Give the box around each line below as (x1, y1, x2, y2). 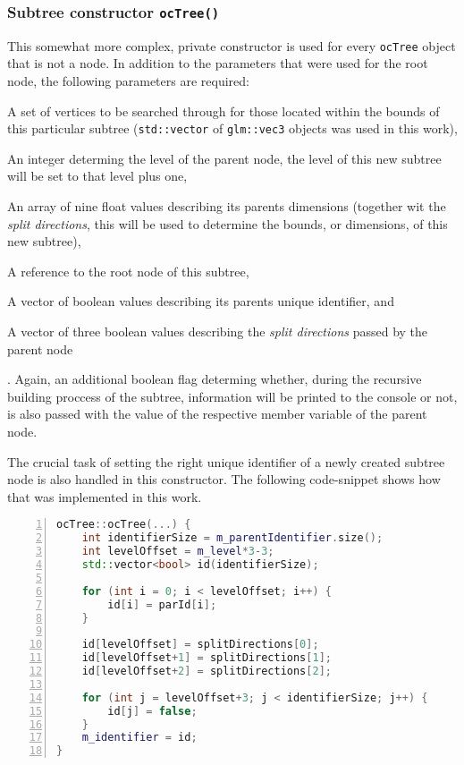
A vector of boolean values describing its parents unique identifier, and (7, 292, 394, 310)
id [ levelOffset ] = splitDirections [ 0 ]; (81, 638, 319, 651)
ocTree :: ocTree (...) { (56, 518, 191, 531)
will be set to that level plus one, (7, 166, 188, 185)
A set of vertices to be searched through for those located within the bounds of (7, 101, 440, 120)
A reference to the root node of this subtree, (7, 261, 249, 280)
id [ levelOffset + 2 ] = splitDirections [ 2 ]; (81, 665, 332, 677)
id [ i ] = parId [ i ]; (107, 598, 217, 611)
